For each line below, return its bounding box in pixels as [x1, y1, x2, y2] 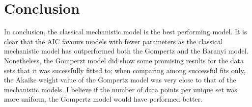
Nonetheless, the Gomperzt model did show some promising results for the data [4, 55, 244, 65]
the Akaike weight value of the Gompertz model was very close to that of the [4, 75, 236, 85]
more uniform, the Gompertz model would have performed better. [4, 94, 203, 104]
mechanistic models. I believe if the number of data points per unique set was [4, 84, 237, 94]
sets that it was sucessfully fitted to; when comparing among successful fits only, [4, 65, 246, 75]
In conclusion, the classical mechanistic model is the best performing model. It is [4, 27, 247, 37]
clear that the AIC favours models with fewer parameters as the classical [4, 36, 223, 46]
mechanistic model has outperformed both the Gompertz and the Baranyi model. [4, 46, 249, 56]
